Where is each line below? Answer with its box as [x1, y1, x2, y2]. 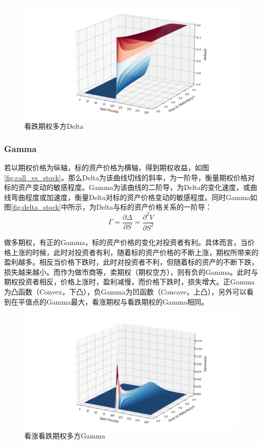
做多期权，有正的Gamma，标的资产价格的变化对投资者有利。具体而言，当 [4, 236, 248, 247]
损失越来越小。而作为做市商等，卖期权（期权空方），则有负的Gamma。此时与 [4, 266, 258, 277]
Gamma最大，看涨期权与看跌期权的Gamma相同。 [46, 296, 208, 307]
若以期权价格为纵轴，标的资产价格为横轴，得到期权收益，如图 [4, 162, 209, 173]
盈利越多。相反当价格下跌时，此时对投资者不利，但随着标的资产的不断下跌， [4, 257, 258, 267]
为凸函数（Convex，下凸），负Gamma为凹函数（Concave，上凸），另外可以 [4, 286, 247, 297]
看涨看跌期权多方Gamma [24, 430, 106, 441]
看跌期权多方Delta [24, 121, 84, 131]
